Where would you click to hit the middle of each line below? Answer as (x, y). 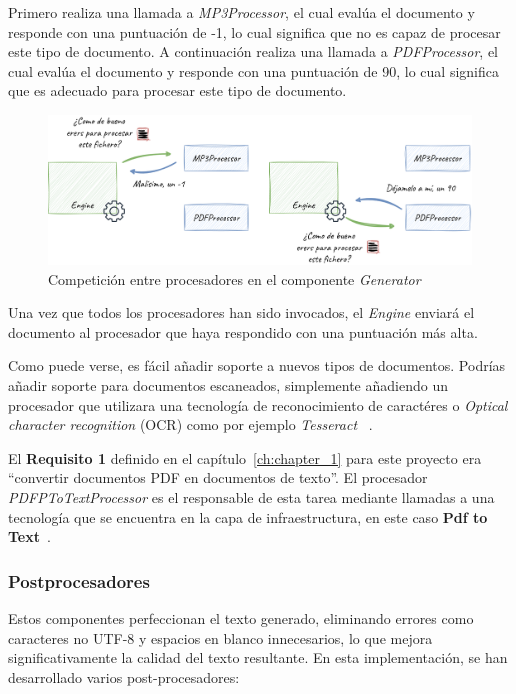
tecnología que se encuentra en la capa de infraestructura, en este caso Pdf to (248, 516)
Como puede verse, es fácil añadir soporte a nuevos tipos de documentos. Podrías (257, 365)
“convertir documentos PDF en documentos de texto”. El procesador (218, 477)
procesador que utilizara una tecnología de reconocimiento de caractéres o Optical (258, 404)
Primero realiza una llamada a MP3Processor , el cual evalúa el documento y (241, 12)
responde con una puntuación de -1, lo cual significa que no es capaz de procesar (254, 31)
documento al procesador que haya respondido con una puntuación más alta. (243, 331)
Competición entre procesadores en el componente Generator (234, 278)
